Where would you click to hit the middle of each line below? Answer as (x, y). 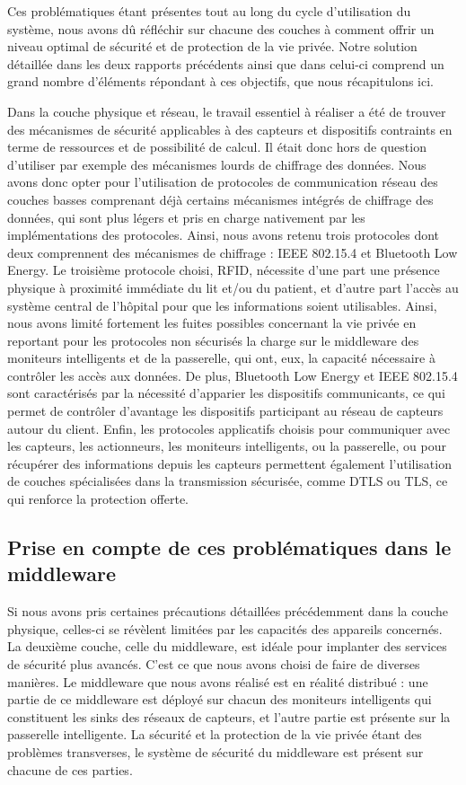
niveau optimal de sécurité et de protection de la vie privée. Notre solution (212, 46)
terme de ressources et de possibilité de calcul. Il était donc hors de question (217, 147)
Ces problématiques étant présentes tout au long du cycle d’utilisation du (209, 11)
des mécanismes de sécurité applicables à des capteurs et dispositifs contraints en (230, 129)
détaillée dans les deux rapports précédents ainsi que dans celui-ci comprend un (226, 63)
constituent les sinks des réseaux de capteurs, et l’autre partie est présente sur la (229, 716)
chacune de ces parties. (70, 769)
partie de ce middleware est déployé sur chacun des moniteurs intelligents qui (220, 699)
